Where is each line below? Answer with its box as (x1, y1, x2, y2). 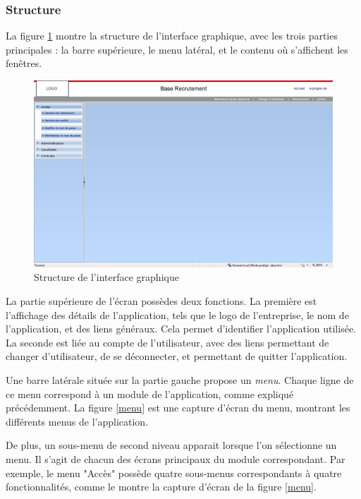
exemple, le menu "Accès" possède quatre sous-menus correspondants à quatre (6, 465, 342, 480)
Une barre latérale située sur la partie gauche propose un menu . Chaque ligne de (6, 372, 354, 387)
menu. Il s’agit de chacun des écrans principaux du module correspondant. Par (6, 451, 345, 466)
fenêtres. (6, 56, 42, 71)
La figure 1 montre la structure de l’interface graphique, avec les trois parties (6, 28, 338, 43)
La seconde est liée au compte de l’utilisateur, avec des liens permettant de (6, 335, 329, 349)
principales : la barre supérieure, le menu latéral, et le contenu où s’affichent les (6, 42, 348, 56)
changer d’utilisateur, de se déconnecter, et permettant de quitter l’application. (6, 349, 348, 363)
